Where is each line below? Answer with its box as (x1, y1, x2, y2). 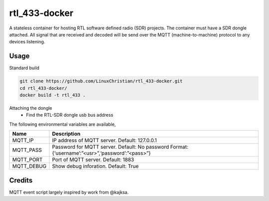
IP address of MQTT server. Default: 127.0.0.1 (52, 137, 157, 144)
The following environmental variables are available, (9, 121, 116, 127)
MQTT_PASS (12, 147, 42, 154)
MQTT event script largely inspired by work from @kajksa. (9, 189, 129, 195)
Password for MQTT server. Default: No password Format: (52, 144, 189, 151)
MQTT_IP (12, 137, 34, 144)
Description (52, 130, 81, 137)
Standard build (9, 65, 39, 71)
